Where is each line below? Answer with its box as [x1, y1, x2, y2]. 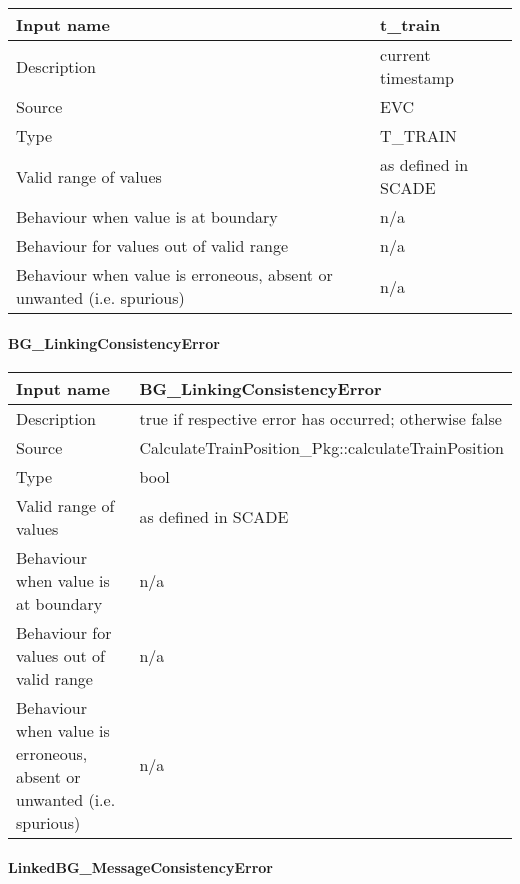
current [380, 43, 431, 66]
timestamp [380, 66, 454, 89]
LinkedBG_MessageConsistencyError [8, 857, 273, 878]
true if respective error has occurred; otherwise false [139, 406, 502, 430]
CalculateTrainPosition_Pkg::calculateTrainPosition [139, 435, 504, 459]
